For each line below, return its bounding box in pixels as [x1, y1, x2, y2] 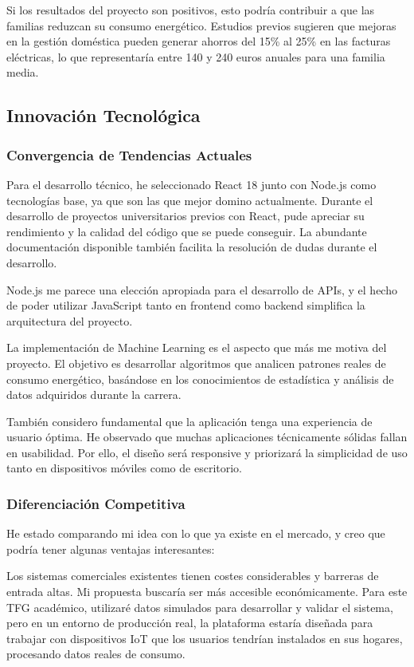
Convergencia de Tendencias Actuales [6, 144, 252, 164]
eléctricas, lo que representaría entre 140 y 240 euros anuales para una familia [6, 48, 385, 65]
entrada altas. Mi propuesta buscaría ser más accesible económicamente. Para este [6, 583, 408, 600]
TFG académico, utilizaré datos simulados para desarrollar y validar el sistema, [6, 598, 393, 615]
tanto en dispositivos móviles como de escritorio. [6, 460, 242, 476]
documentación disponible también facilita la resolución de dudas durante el [6, 239, 377, 255]
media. [6, 64, 39, 81]
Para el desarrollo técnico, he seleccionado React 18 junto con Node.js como [6, 176, 377, 192]
